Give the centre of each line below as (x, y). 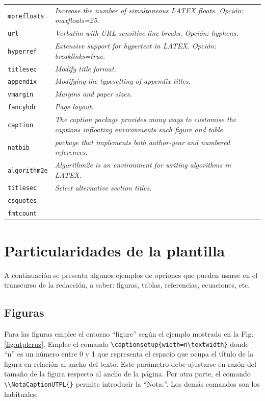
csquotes (22, 201)
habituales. (21, 394)
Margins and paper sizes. (93, 94)
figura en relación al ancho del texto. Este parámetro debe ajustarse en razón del (130, 363)
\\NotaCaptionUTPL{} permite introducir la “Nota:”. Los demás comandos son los (132, 383)
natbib (19, 148)
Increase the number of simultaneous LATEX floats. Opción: (149, 10)
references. (71, 152)
